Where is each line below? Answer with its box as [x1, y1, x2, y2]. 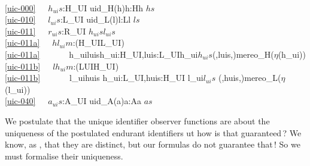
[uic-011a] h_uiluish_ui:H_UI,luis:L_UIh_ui [5, 48, 198, 60]
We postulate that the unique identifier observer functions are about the [5, 114, 270, 127]
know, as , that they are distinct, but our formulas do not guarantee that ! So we [5, 138, 300, 151]
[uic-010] [5, 13, 36, 26]
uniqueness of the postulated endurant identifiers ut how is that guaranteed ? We [5, 126, 302, 139]
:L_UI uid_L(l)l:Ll [60, 13, 131, 26]
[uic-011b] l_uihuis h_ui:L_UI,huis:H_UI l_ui [5, 71, 203, 84]
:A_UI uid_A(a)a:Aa [62, 95, 141, 107]
